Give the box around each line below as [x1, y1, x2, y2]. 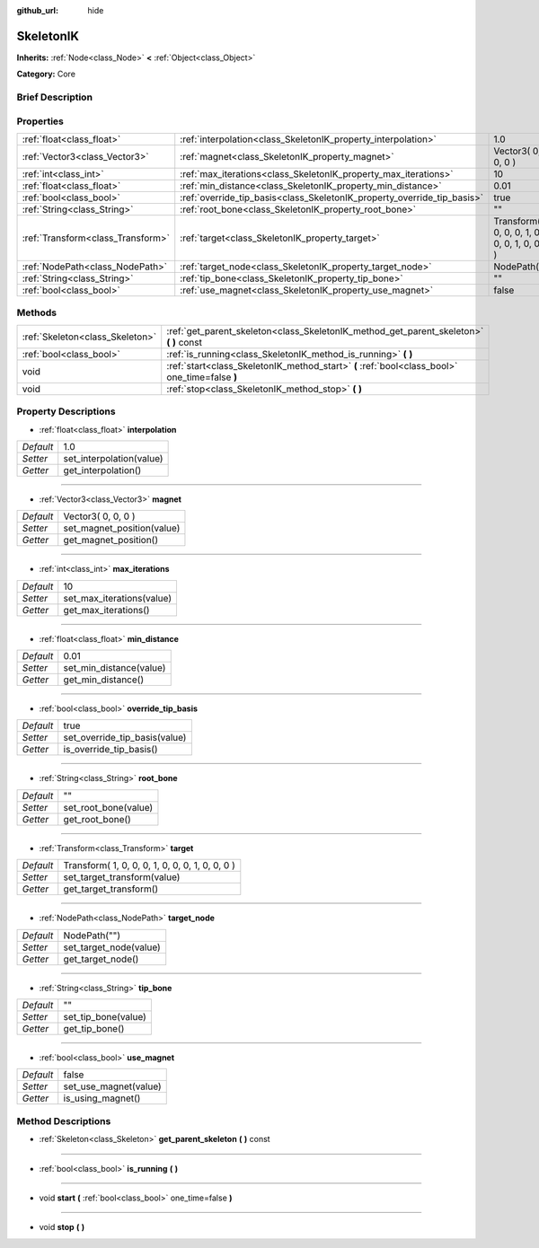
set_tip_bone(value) [63, 1011, 147, 1024]
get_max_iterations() [63, 603, 150, 616]
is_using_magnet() [63, 1092, 141, 1104]
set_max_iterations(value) [63, 592, 172, 604]
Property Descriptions [16, 405, 116, 417]
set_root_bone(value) [63, 801, 154, 813]
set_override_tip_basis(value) [63, 732, 187, 744]
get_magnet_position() [63, 534, 159, 547]
